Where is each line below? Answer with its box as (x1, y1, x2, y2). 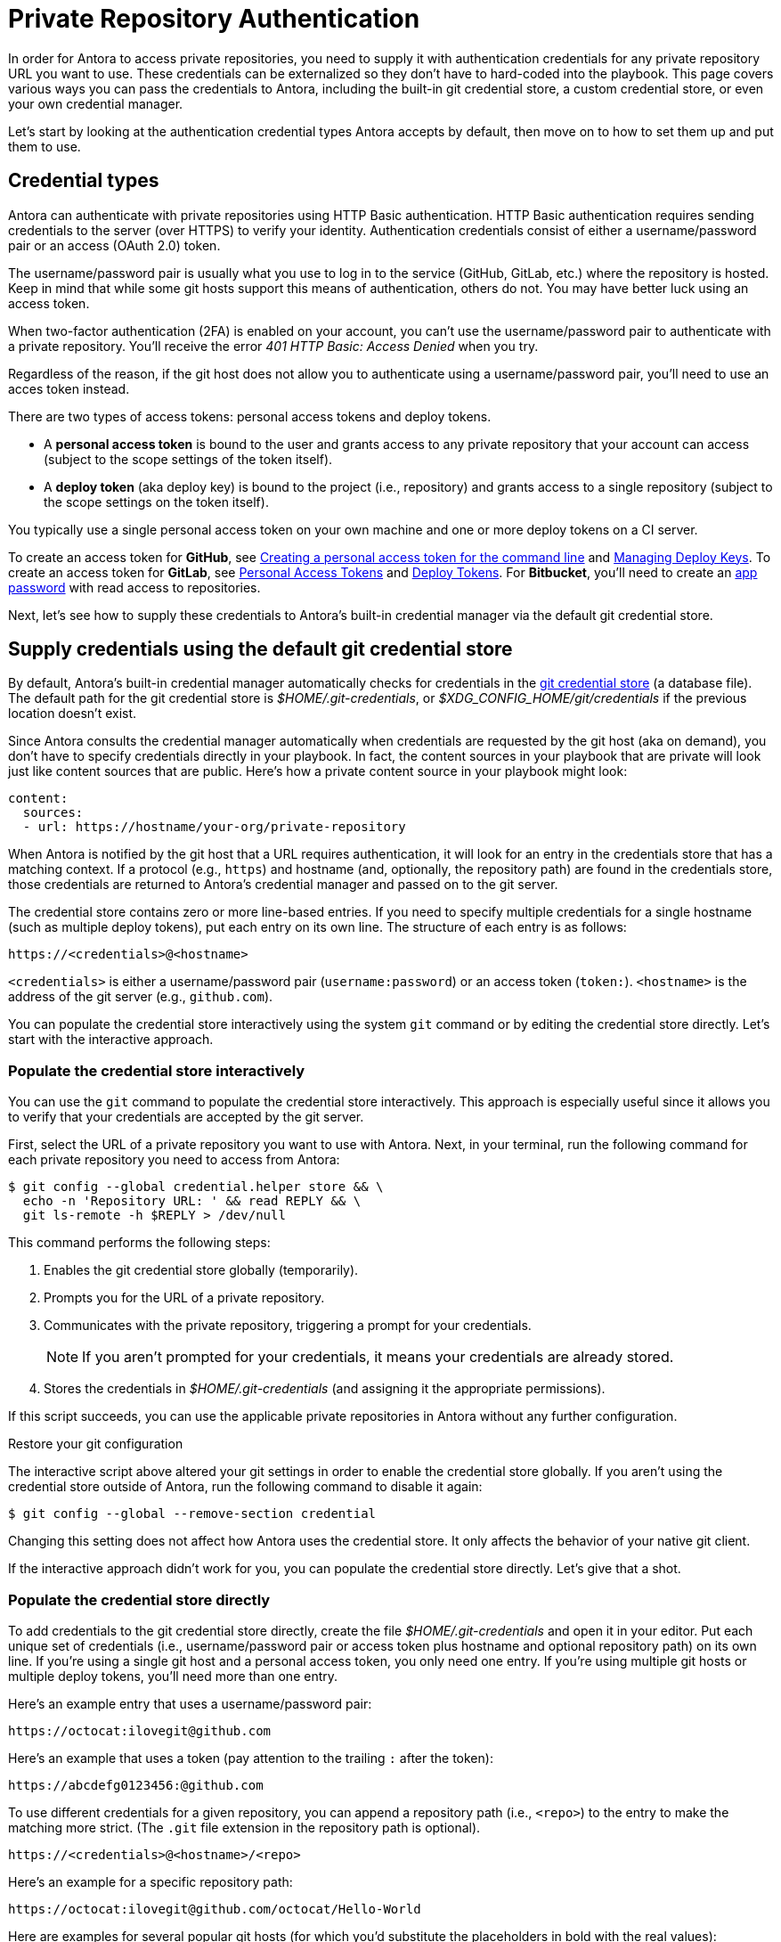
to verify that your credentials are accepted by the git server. (8, 1109, 364, 1125)
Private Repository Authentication (8, 4, 420, 34)
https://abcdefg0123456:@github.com (8, 1777, 264, 1792)
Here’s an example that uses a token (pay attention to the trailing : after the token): (8, 1750, 493, 1766)
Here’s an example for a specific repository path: (8, 1873, 293, 1889)
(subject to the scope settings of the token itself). (44, 451, 333, 467)
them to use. (8, 138, 81, 154)
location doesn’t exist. (8, 706, 137, 722)
